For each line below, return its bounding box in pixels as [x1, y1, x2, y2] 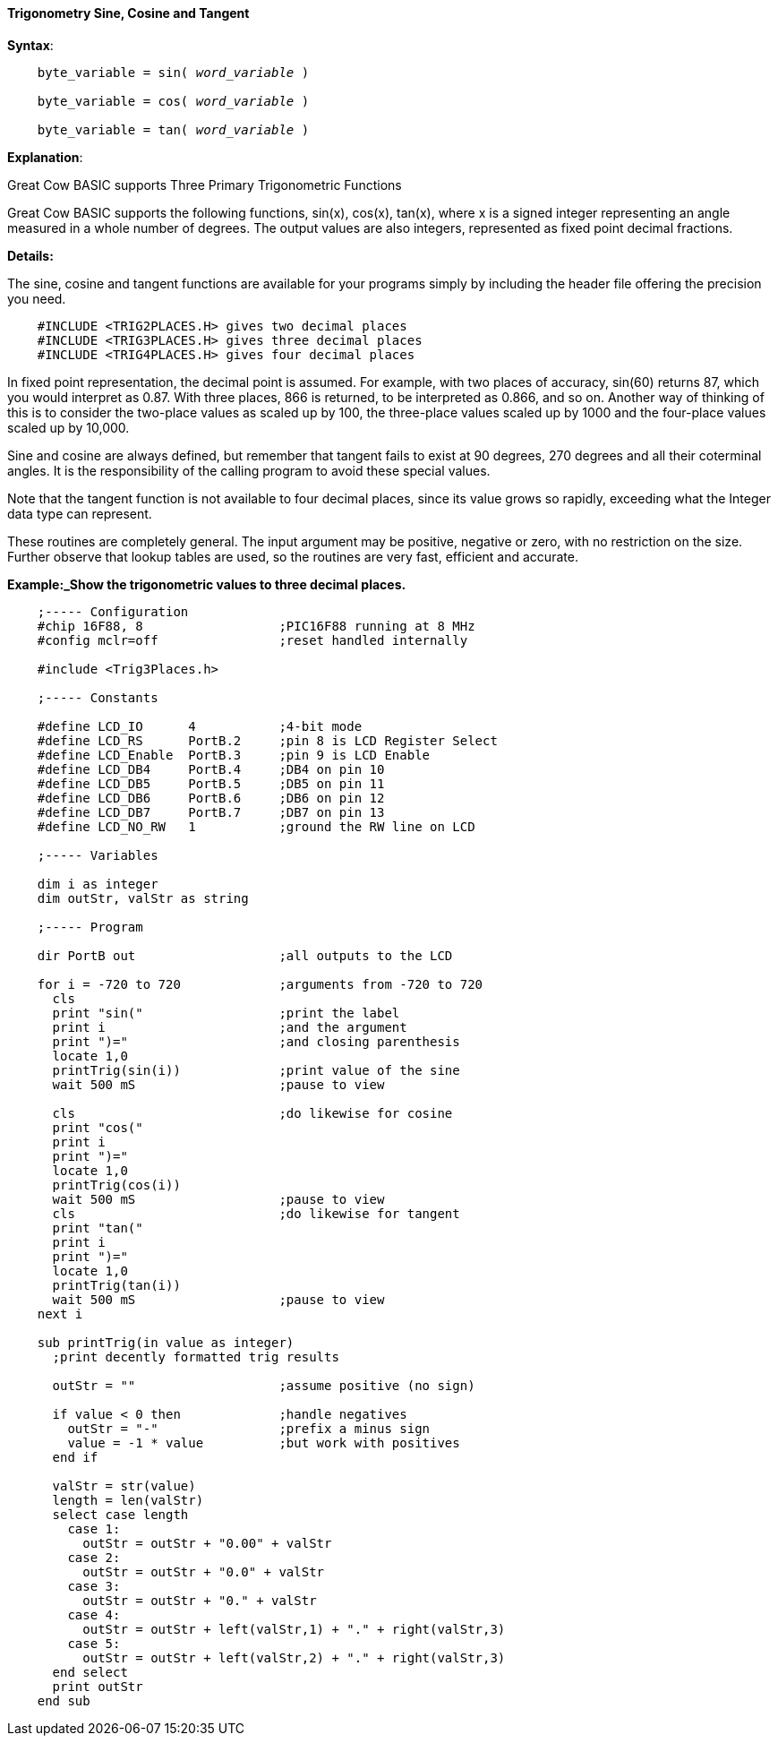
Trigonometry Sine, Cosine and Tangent [7, 5, 250, 21]
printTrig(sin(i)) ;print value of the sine [52, 1062, 460, 1078]
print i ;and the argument [52, 1019, 407, 1035]
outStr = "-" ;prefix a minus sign [67, 1421, 431, 1436]
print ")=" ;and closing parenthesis [52, 1034, 460, 1049]
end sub [37, 1693, 90, 1708]
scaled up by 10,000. [7, 419, 130, 435]
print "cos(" [52, 1120, 143, 1135]
